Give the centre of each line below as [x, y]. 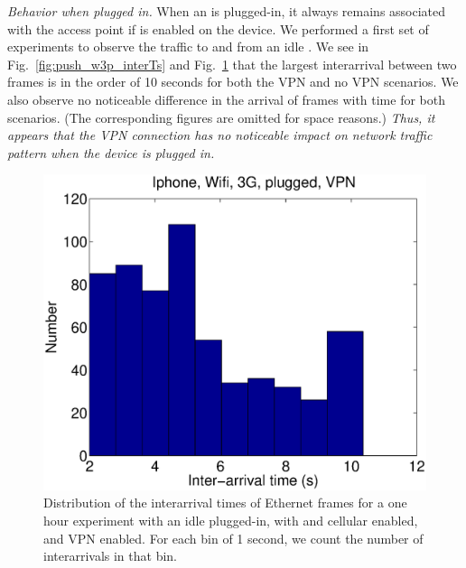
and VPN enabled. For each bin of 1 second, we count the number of [233, 538]
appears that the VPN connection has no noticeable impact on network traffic [220, 135]
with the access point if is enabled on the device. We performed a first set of [218, 28]
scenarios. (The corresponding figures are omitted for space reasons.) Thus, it [221, 117]
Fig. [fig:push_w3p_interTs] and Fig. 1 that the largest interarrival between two [232, 64]
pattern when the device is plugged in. [111, 152]
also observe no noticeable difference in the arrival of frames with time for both [227, 99]
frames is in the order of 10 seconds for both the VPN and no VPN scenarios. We [233, 82]
